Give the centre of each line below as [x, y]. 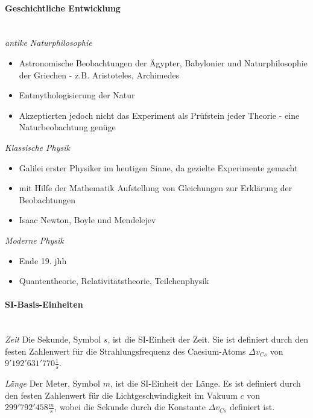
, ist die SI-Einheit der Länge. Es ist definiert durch [205, 383]
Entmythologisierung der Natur [77, 95]
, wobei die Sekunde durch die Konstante [130, 407]
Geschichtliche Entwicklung [63, 8]
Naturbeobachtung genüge [67, 127]
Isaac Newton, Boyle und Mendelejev [87, 220]
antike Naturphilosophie [49, 43]
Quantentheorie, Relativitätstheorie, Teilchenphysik [114, 281]
